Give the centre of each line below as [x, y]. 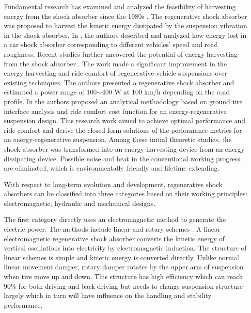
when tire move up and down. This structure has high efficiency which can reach [124, 276]
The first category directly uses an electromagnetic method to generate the [115, 219]
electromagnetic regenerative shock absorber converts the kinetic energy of [114, 238]
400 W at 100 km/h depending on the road [166, 92]
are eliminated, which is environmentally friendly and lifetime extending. [112, 168]
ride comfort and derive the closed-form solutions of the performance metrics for [123, 130]
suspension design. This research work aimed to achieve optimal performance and [125, 120]
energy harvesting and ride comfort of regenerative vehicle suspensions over [116, 73]
